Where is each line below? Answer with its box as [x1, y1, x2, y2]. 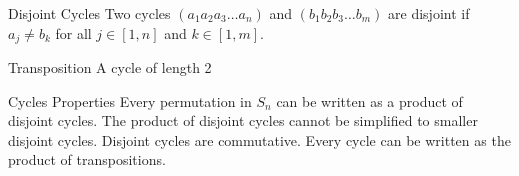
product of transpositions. [8, 149, 166, 170]
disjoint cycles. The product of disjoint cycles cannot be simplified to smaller [8, 110, 478, 131]
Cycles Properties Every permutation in [8, 90, 252, 111]
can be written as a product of [276, 90, 463, 111]
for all [55, 22, 92, 43]
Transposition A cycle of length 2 [8, 57, 212, 78]
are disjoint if [388, 3, 470, 23]
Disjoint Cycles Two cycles [8, 3, 171, 23]
